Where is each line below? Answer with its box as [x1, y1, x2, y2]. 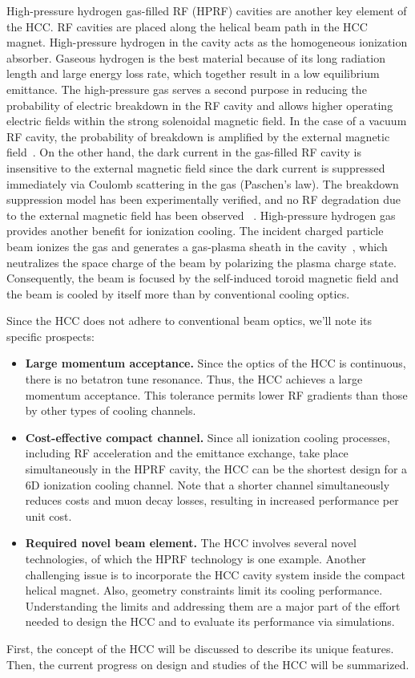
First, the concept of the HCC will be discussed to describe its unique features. [6, 639, 394, 656]
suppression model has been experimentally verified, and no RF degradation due [6, 191, 401, 208]
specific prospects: [6, 327, 95, 344]
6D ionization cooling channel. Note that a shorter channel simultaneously [25, 476, 390, 493]
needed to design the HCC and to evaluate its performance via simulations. [25, 613, 395, 630]
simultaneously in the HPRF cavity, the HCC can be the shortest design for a [25, 461, 408, 477]
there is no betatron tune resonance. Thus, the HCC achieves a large [25, 371, 363, 388]
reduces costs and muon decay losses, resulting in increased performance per [25, 492, 399, 509]
